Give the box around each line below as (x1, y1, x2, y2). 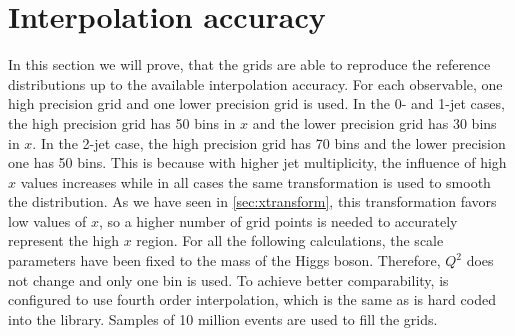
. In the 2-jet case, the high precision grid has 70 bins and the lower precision (32, 132, 506, 153)
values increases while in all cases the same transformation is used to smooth (20, 171, 491, 192)
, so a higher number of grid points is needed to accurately (98, 210, 458, 231)
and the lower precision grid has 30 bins (252, 112, 497, 133)
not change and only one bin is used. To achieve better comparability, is (8, 269, 449, 290)
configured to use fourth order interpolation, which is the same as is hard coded (8, 289, 496, 310)
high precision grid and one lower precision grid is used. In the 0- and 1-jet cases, (8, 93, 505, 114)
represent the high (8, 230, 119, 251)
